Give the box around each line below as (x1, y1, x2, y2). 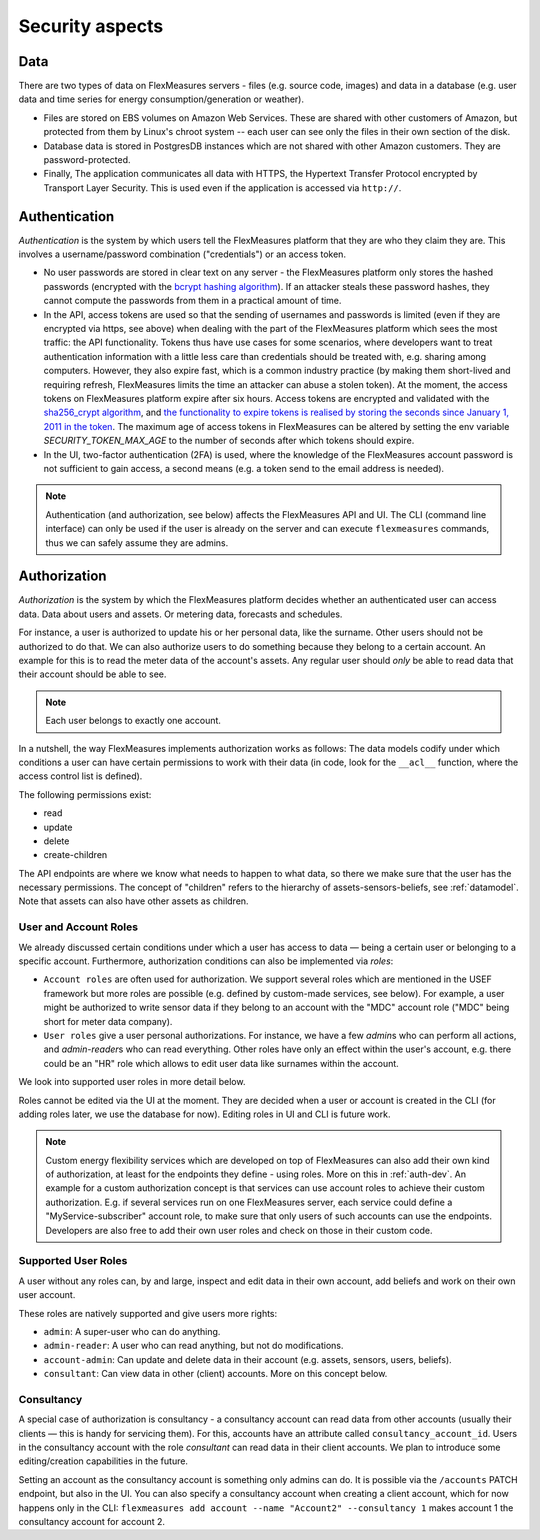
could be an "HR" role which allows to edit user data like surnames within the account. (43, 1057, 399, 1069)
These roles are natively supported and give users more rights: (18, 1307, 278, 1319)
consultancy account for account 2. (18, 1515, 165, 1527)
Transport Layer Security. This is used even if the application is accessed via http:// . (43, 181, 402, 194)
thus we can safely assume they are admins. (45, 536, 229, 549)
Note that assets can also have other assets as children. (18, 895, 249, 907)
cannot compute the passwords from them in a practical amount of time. (43, 295, 342, 307)
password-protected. (43, 154, 131, 166)
